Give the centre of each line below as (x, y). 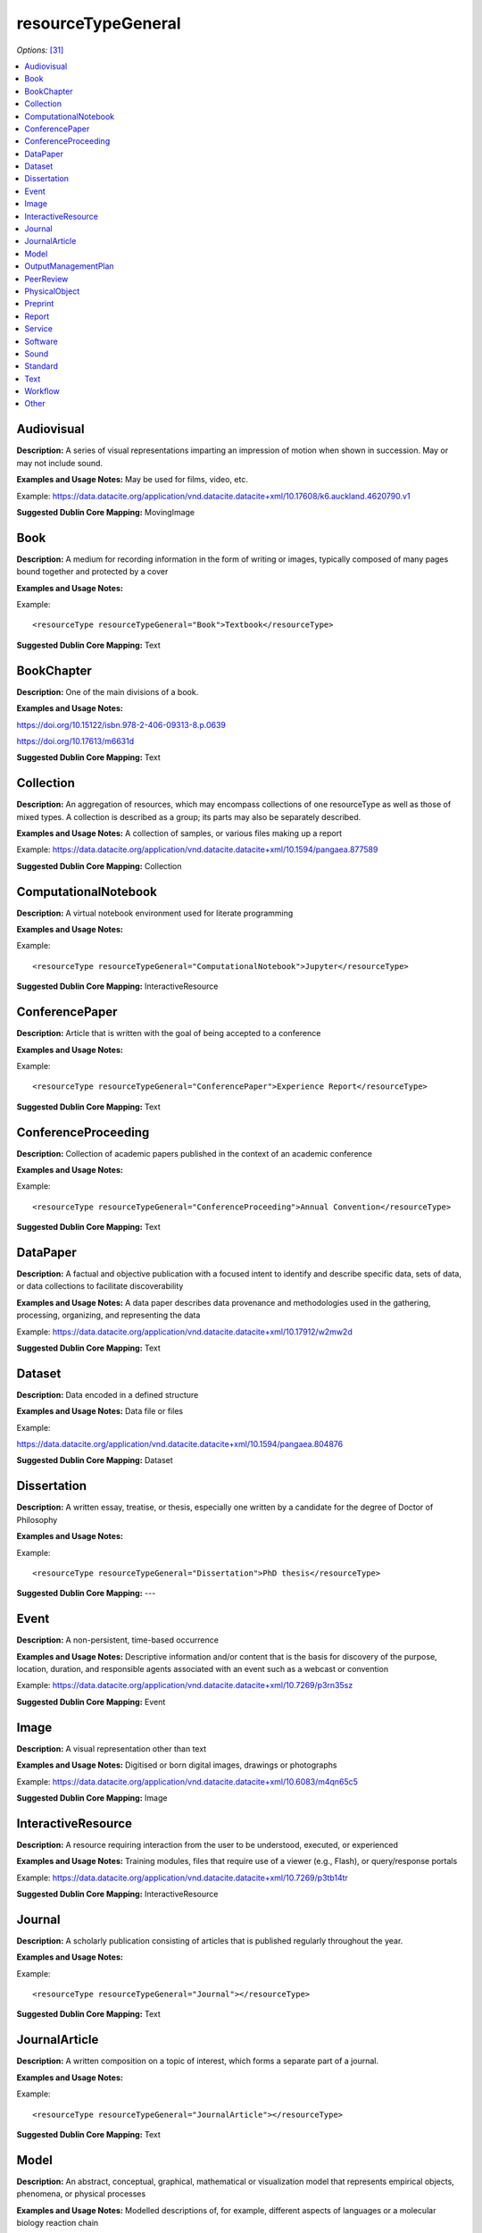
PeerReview (46, 279)
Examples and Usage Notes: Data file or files (100, 1411)
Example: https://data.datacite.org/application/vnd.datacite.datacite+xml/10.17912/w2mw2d (184, 1332)
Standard (41, 366)
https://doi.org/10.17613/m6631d (75, 740)
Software (41, 341)
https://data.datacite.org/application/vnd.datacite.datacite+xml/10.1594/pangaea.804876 (180, 1444)
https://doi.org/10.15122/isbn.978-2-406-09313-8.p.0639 (121, 724)
